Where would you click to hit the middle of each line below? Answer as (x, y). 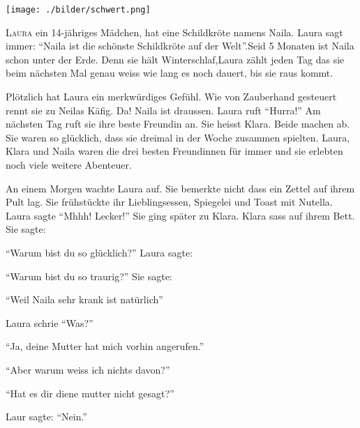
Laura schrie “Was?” (50, 322)
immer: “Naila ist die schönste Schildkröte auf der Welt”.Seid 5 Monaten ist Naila (180, 46)
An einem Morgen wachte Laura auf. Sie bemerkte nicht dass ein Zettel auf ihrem (180, 188)
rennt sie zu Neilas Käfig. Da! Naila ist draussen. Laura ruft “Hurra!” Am (163, 110)
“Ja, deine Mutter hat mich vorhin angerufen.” (105, 346)
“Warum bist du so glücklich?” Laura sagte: (99, 252)
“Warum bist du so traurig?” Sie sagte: (89, 276)
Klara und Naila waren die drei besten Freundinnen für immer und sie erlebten (174, 151)
